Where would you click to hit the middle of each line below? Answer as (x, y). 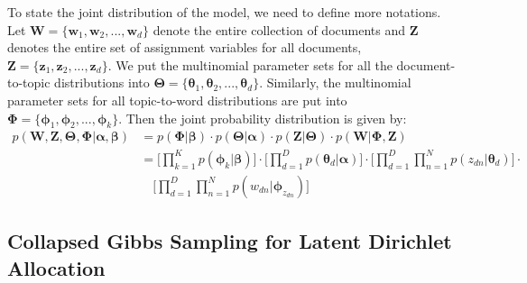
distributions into (102, 82)
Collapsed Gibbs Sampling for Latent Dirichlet (230, 241)
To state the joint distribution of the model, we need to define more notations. (224, 12)
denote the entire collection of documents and (279, 29)
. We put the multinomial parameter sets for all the (250, 64)
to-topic (29, 82)
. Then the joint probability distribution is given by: (263, 118)
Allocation (56, 267)
